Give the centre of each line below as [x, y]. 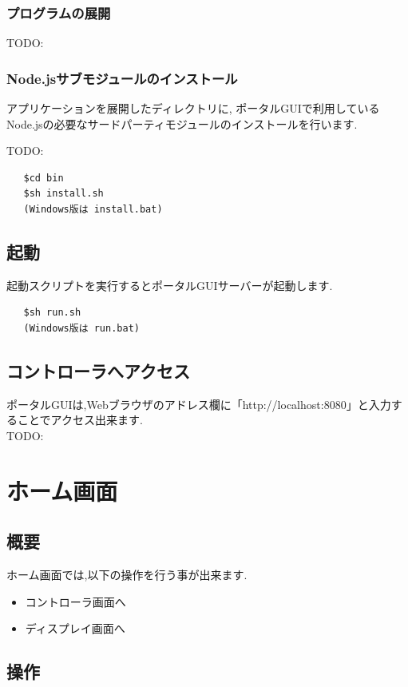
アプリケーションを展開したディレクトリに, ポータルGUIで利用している [193, 108]
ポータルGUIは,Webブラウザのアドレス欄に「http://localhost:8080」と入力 [199, 404]
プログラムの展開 [59, 12]
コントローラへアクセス [98, 370]
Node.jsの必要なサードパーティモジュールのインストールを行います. [182, 123]
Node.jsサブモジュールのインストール [122, 78]
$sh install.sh [63, 194]
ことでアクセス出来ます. [80, 420]
